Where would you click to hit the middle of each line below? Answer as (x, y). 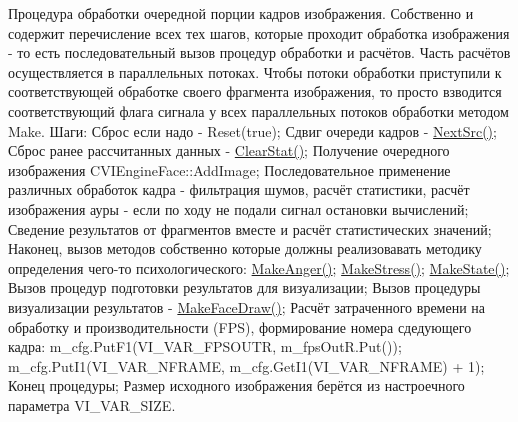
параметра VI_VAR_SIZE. (92, 404)
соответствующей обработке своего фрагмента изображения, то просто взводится (255, 91)
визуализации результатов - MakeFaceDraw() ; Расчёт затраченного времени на (247, 306)
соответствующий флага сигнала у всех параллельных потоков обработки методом (258, 110)
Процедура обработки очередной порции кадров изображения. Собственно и (241, 13)
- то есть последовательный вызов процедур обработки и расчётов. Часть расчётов (259, 52)
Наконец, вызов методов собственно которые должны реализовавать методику (245, 248)
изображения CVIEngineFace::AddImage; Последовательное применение (229, 169)
